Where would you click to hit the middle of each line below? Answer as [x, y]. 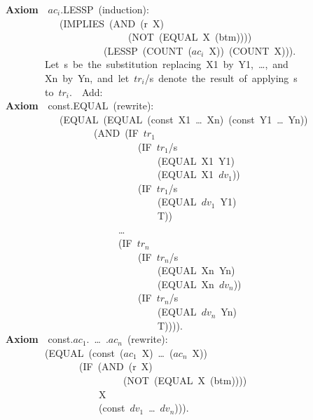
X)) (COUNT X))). [252, 50]
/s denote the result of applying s [221, 77]
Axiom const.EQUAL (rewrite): [80, 106]
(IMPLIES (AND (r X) [112, 23]
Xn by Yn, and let [87, 77]
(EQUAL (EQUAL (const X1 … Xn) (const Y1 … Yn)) [183, 119]
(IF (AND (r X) [116, 366]
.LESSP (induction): [105, 9]
